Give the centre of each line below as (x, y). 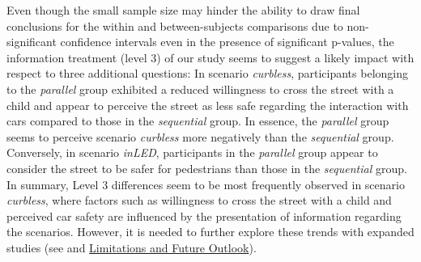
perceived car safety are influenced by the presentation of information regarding (204, 216)
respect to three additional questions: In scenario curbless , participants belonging (207, 73)
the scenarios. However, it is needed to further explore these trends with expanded (210, 232)
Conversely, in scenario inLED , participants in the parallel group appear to (192, 152)
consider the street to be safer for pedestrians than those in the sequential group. (207, 168)
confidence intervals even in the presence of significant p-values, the (227, 42)
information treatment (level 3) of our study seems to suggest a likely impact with (210, 57)
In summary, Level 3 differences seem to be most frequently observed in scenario (206, 184)
